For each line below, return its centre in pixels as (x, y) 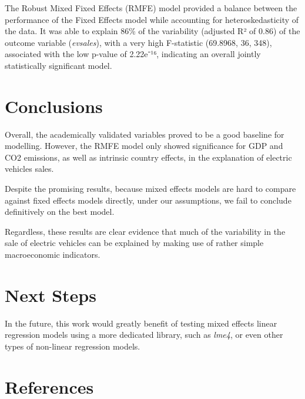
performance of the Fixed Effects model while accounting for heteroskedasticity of (152, 19)
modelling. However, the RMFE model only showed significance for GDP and (144, 146)
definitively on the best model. (60, 212)
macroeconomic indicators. (53, 255)
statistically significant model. (58, 65)
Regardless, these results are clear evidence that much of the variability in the (145, 231)
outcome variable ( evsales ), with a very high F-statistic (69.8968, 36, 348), (138, 42)
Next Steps (51, 295)
